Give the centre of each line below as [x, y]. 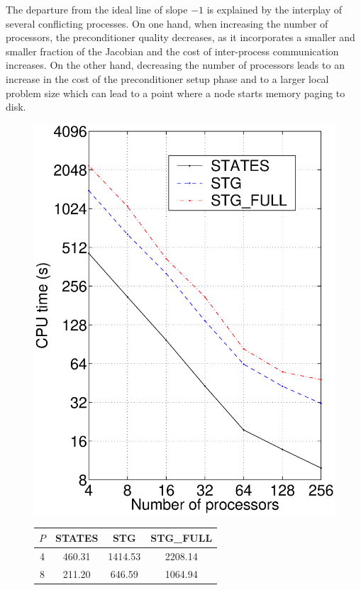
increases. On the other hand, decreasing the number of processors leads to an [175, 65]
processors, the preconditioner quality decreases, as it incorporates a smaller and [180, 37]
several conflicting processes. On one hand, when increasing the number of [167, 23]
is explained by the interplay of [274, 9]
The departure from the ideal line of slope [97, 9]
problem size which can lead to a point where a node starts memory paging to [176, 93]
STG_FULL [182, 537]
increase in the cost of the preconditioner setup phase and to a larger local [167, 78]
